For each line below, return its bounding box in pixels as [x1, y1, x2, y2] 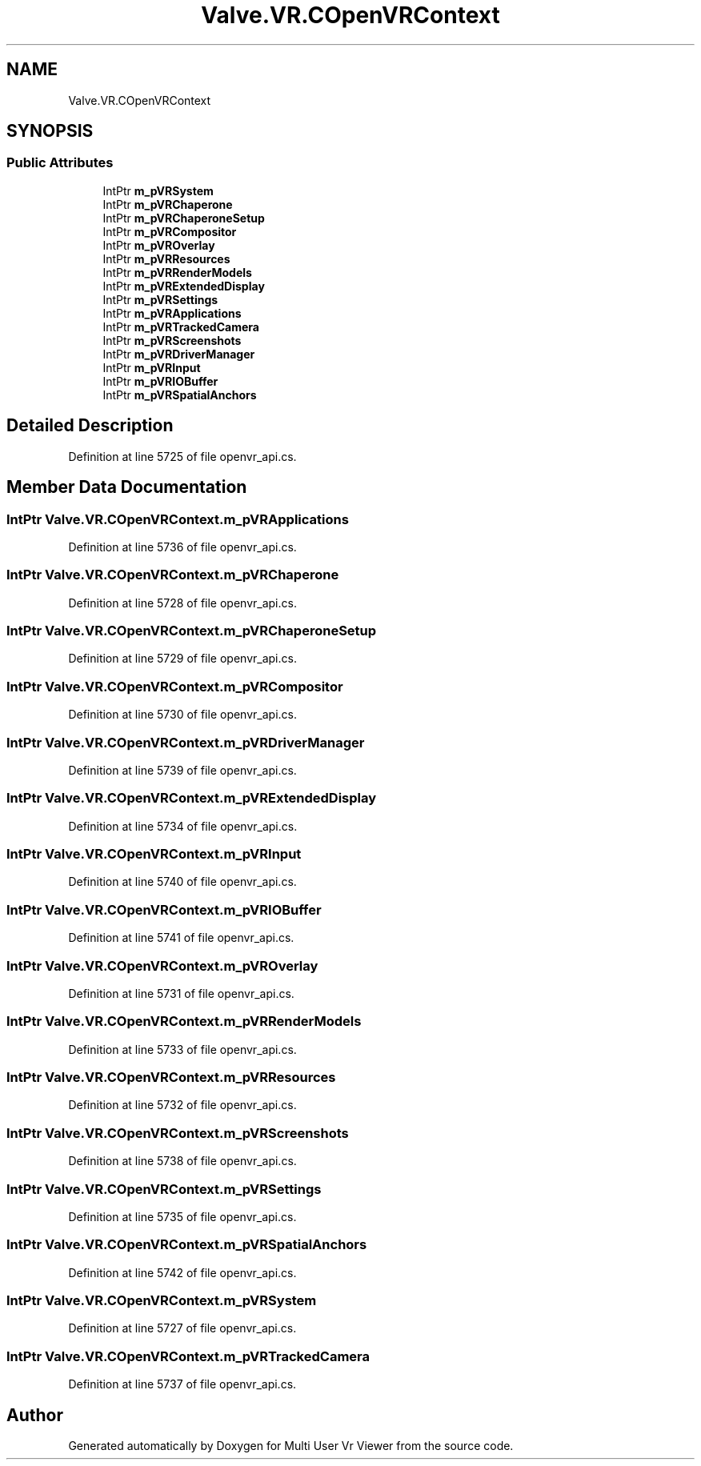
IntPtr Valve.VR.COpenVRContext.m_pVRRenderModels [6, 1013, 362, 1030]
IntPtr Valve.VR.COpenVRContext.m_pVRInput [6, 846, 302, 862]
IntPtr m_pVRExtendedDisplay [102, 278, 265, 293]
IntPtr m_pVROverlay [102, 238, 215, 252]
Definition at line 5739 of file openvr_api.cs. [68, 763, 297, 777]
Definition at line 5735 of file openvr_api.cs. [68, 1209, 297, 1224]
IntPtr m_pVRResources [102, 251, 230, 266]
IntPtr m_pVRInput [102, 360, 201, 375]
